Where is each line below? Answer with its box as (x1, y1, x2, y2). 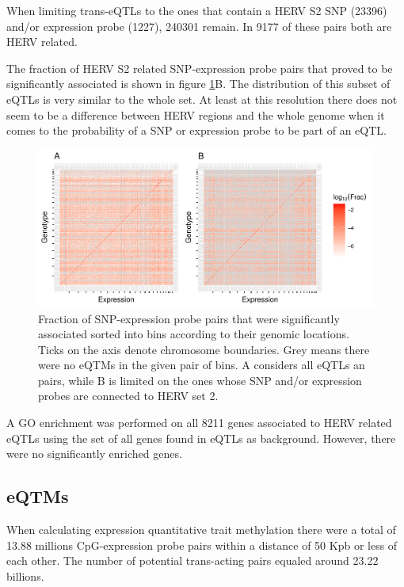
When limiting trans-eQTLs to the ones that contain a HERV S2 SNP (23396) (6, 2, 387, 18)
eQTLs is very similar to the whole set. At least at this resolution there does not (6, 90, 398, 107)
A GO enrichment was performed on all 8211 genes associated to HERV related (6, 414, 392, 431)
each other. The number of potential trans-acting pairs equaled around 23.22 (6, 552, 379, 569)
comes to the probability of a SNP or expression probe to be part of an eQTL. (6, 122, 387, 139)
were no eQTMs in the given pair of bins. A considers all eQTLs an (38, 356, 365, 373)
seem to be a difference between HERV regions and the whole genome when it (6, 106, 385, 123)
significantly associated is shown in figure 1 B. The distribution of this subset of (6, 75, 391, 92)
